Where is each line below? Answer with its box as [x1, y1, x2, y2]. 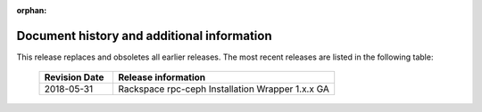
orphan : [16, 5, 47, 15]
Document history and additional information [16, 28, 272, 44]
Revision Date [44, 71, 104, 84]
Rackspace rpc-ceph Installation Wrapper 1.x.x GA [117, 83, 330, 95]
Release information [117, 71, 205, 84]
